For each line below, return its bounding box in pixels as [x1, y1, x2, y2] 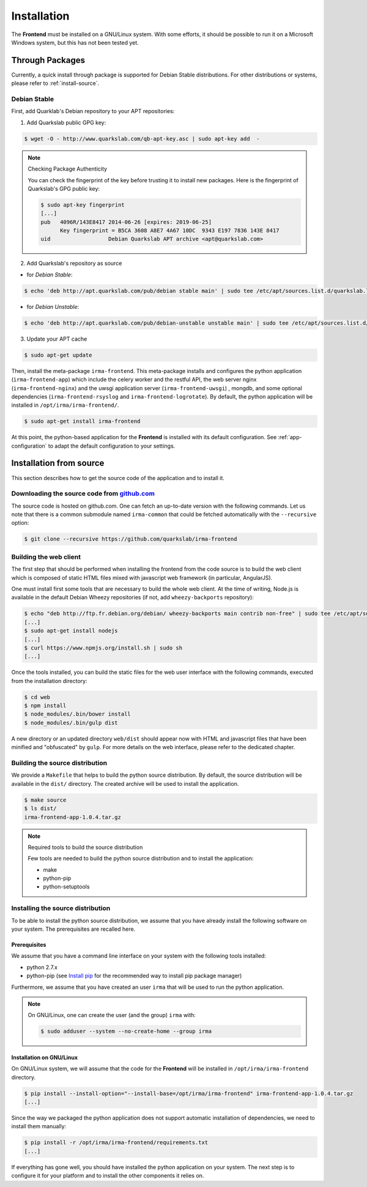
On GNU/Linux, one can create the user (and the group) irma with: [28, 1011, 196, 1019]
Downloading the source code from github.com [11, 489, 155, 498]
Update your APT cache [26, 335, 87, 342]
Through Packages [11, 55, 86, 65]
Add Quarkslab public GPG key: [26, 119, 106, 126]
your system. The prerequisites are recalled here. [11, 925, 136, 933]
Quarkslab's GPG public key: [28, 185, 100, 192]
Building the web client [11, 552, 81, 561]
